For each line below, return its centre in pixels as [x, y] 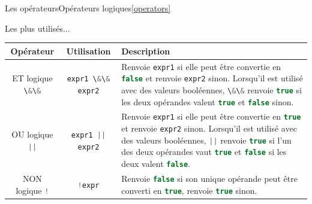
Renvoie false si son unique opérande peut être [209, 178]
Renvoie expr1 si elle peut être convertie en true [211, 116]
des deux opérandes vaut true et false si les [204, 152]
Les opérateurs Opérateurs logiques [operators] [88, 8]
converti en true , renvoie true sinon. [189, 190]
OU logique [32, 134]
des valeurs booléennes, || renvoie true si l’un [206, 140]
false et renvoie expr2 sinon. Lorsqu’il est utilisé [212, 78]
